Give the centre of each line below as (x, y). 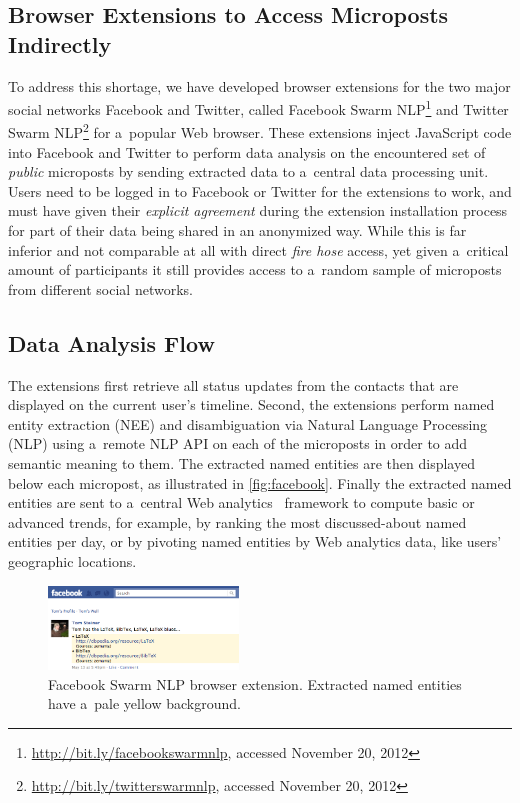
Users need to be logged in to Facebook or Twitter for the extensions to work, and (260, 190)
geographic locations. (72, 560)
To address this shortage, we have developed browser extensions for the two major (259, 85)
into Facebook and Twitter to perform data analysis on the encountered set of (247, 151)
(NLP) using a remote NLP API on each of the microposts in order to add (238, 443)
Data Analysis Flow (111, 342)
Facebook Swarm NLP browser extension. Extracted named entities (255, 683)
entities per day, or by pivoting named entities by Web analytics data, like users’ (255, 541)
